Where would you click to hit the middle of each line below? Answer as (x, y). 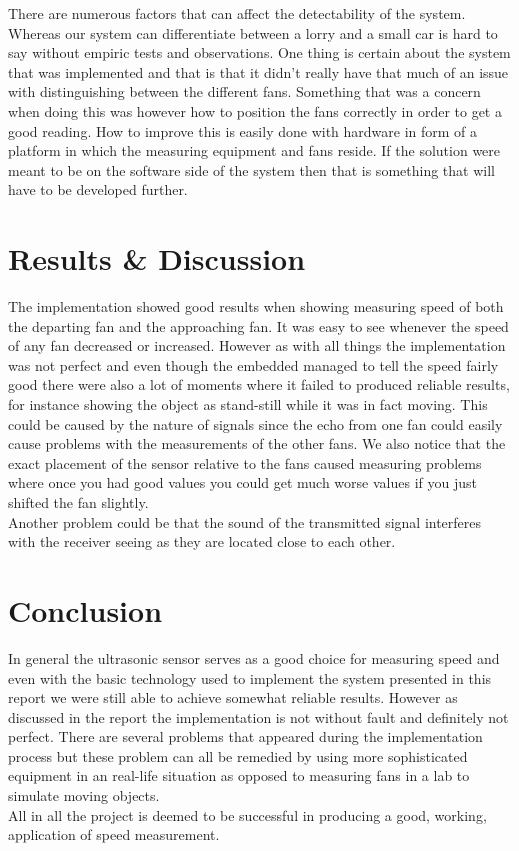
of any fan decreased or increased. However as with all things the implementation (257, 345)
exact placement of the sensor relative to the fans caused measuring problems (245, 462)
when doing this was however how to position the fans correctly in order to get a (255, 110)
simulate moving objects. (84, 795)
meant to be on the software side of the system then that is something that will (251, 169)
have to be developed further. (98, 189)
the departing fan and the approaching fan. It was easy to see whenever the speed (258, 325)
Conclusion (85, 609)
